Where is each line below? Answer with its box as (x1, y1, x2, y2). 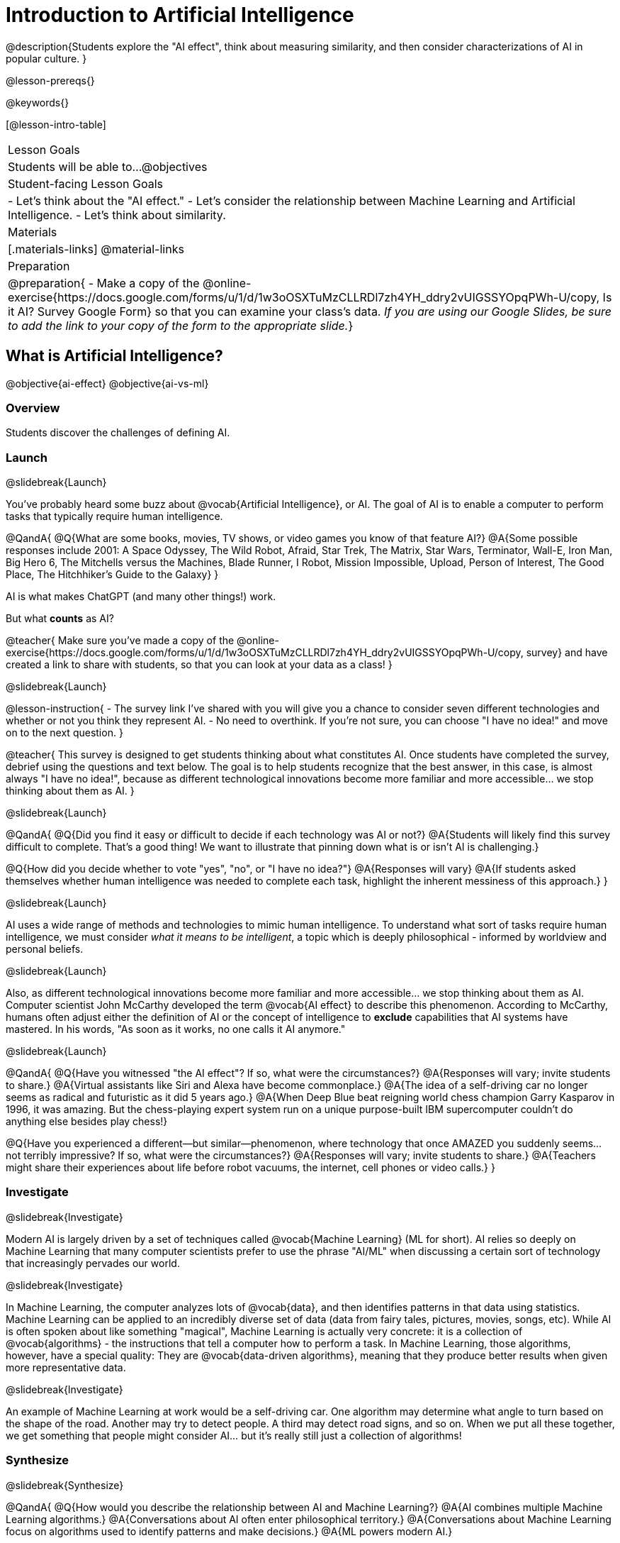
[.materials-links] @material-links (8, 241, 184, 256)
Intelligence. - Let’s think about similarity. (8, 207, 226, 222)
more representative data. (6, 1361, 126, 1373)
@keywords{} (6, 96, 69, 109)
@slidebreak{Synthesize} (6, 1478, 124, 1491)
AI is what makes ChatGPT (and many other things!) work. (6, 590, 276, 603)
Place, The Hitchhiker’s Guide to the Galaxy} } (6, 568, 219, 581)
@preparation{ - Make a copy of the (8, 275, 200, 290)
